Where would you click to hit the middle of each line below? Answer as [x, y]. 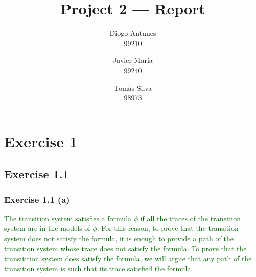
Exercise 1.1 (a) [37, 199]
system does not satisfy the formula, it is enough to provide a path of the [119, 238]
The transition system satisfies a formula [68, 218]
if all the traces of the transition [190, 218]
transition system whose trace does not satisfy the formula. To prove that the [125, 248]
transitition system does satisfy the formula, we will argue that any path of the [128, 258]
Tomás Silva [133, 87]
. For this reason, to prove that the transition [168, 228]
